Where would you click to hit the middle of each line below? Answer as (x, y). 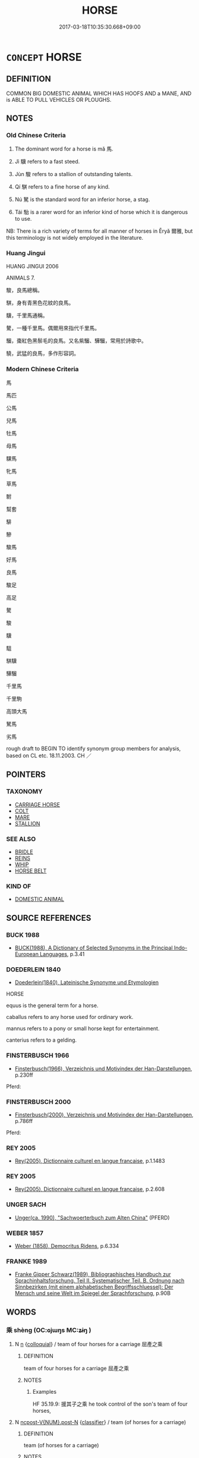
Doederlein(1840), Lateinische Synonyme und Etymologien (87, 983)
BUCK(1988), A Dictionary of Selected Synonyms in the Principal (94, 948)
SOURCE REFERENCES (49, 918)
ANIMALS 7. (21, 278)
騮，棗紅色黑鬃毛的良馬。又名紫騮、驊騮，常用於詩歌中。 (76, 340)
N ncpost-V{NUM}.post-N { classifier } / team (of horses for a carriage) (100, 1422)
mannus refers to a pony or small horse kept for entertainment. (83, 1029)
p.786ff (24, 1121)
